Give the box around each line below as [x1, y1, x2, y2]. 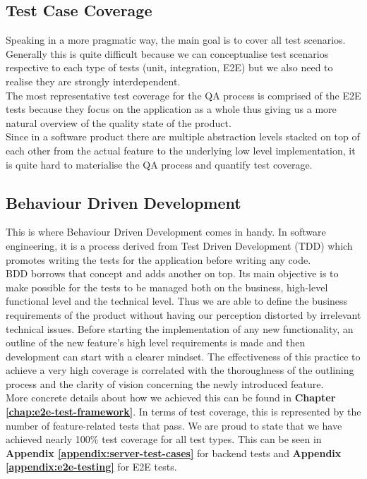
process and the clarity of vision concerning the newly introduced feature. [6, 376, 324, 391]
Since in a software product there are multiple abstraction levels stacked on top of [6, 129, 360, 144]
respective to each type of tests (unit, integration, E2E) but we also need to [6, 60, 333, 75]
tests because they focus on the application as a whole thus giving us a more [6, 102, 337, 116]
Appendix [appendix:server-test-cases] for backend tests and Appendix [6, 445, 342, 460]
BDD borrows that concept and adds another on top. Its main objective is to [6, 266, 339, 281]
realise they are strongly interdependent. [6, 73, 181, 88]
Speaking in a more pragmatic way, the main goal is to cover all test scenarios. [6, 32, 346, 47]
